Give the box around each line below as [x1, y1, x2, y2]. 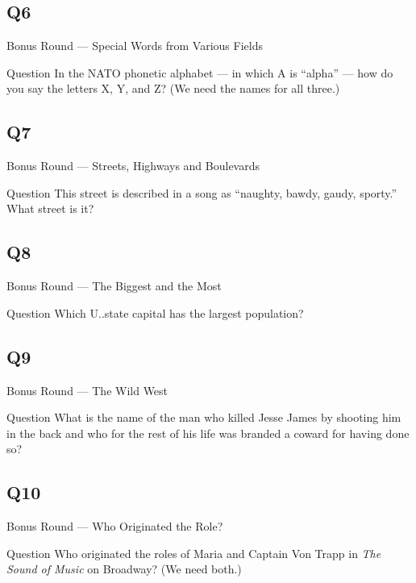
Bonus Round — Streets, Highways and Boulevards [6, 157, 260, 174]
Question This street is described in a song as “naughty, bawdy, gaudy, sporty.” [6, 184, 397, 201]
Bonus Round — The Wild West [6, 381, 168, 398]
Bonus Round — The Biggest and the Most [6, 277, 222, 294]
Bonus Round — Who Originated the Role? [6, 518, 223, 535]
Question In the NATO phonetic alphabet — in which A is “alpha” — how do [6, 64, 393, 81]
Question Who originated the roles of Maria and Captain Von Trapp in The [6, 544, 381, 561]
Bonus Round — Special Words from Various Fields [6, 37, 263, 54]
